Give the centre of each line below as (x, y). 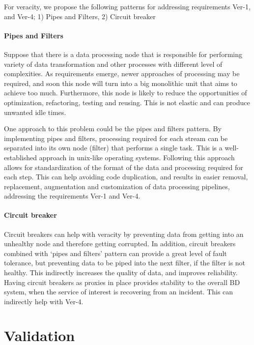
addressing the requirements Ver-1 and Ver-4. (72, 196)
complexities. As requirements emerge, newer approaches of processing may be (122, 73)
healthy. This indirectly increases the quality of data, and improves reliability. (121, 273)
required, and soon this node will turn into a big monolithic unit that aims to (121, 83)
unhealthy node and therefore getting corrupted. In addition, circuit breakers (120, 244)
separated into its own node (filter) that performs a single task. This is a (113, 148)
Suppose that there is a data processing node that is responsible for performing (123, 54)
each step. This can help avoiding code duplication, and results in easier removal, (126, 177)
